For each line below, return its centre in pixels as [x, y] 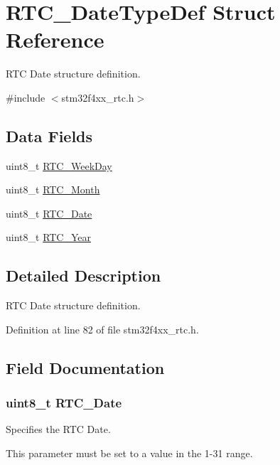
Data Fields [49, 135]
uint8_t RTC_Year [49, 237]
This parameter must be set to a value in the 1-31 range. [129, 453]
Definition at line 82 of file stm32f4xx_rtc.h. [102, 329]
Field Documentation [85, 367]
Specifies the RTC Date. [58, 429]
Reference [55, 39]
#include [26, 97]
